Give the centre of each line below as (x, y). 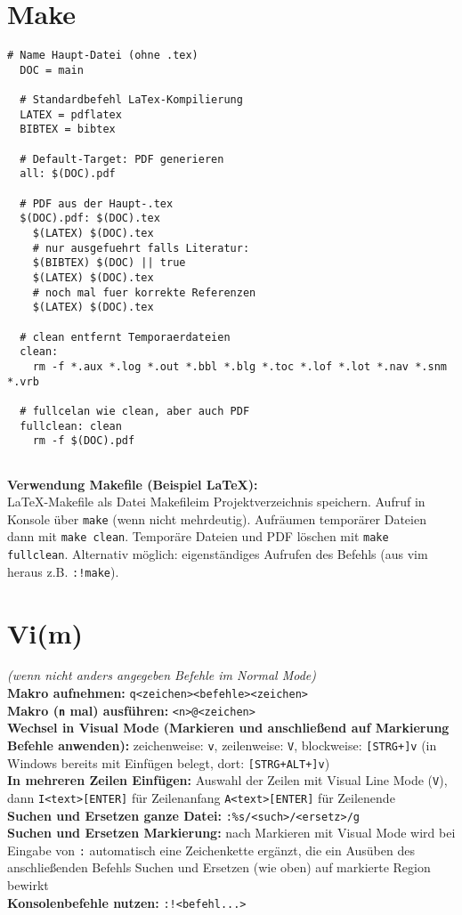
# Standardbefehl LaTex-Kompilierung (131, 100)
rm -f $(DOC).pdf (84, 441)
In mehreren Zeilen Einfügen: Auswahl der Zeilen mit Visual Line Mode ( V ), (227, 780)
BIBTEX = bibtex (68, 130)
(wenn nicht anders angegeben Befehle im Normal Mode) (162, 675)
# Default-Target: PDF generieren (122, 159)
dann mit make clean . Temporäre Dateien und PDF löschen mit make (198, 536)
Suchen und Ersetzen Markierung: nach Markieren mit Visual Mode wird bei (231, 833)
